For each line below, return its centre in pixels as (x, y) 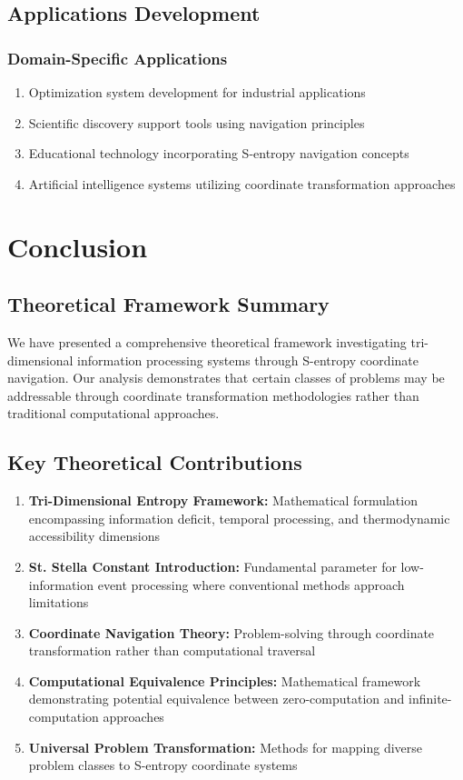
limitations (59, 602)
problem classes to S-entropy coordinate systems (163, 765)
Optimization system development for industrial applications (197, 92)
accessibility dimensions (94, 536)
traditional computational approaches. (113, 413)
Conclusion (78, 246)
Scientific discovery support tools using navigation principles (197, 122)
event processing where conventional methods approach (251, 584)
